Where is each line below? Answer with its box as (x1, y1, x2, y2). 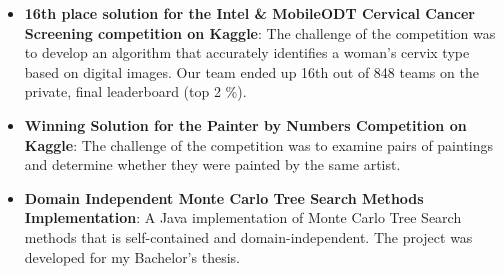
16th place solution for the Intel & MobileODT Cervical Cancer (24, 3, 475, 23)
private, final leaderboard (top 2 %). (24, 81, 247, 102)
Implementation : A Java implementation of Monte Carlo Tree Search (24, 207, 462, 228)
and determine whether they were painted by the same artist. (24, 154, 401, 175)
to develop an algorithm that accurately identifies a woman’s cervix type (24, 42, 470, 63)
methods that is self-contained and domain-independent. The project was (24, 226, 473, 247)
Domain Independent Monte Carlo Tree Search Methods (24, 187, 424, 208)
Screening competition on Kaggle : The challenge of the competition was (24, 22, 496, 43)
